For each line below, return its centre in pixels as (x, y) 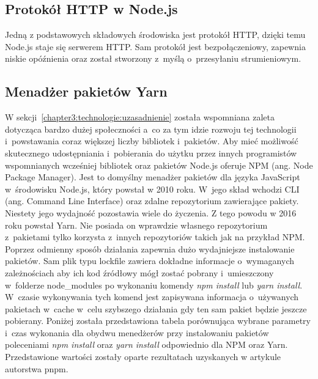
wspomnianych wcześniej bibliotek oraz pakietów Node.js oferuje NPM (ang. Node (159, 165)
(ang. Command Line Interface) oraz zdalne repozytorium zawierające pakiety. (152, 201)
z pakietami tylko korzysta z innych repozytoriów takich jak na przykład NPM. (155, 237)
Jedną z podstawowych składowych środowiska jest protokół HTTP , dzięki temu (155, 35)
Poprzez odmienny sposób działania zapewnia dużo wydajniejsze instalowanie (150, 248)
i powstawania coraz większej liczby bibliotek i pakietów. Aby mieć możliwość (152, 141)
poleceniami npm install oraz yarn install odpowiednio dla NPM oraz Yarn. (146, 344)
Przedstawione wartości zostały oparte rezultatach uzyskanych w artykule (143, 357)
